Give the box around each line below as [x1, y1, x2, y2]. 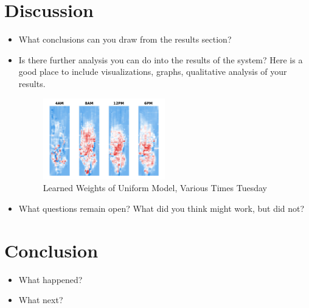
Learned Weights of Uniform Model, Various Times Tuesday [43, 181, 267, 194]
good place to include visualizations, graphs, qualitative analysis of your [18, 65, 287, 78]
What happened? [18, 273, 83, 285]
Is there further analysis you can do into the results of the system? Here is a [18, 53, 303, 66]
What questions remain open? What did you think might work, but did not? [18, 202, 305, 215]
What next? [18, 293, 63, 306]
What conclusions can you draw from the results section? [18, 33, 232, 46]
